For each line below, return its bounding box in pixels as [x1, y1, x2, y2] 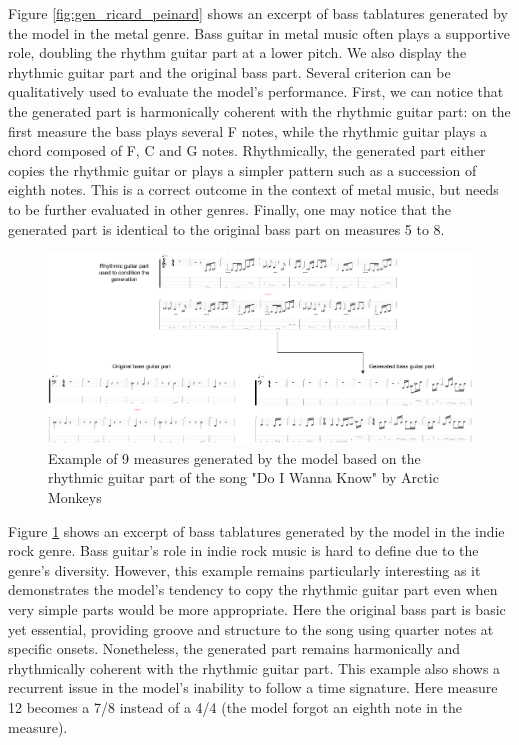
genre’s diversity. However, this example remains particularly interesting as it [8, 559, 481, 580]
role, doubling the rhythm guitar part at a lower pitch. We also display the [8, 42, 467, 63]
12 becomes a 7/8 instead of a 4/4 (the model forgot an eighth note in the [8, 696, 462, 717]
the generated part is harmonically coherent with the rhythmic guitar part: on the [8, 100, 511, 121]
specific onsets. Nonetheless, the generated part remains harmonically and [8, 638, 461, 659]
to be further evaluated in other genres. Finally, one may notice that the [8, 198, 452, 219]
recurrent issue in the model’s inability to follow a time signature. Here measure [8, 677, 498, 698]
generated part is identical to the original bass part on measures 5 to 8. [8, 218, 445, 239]
